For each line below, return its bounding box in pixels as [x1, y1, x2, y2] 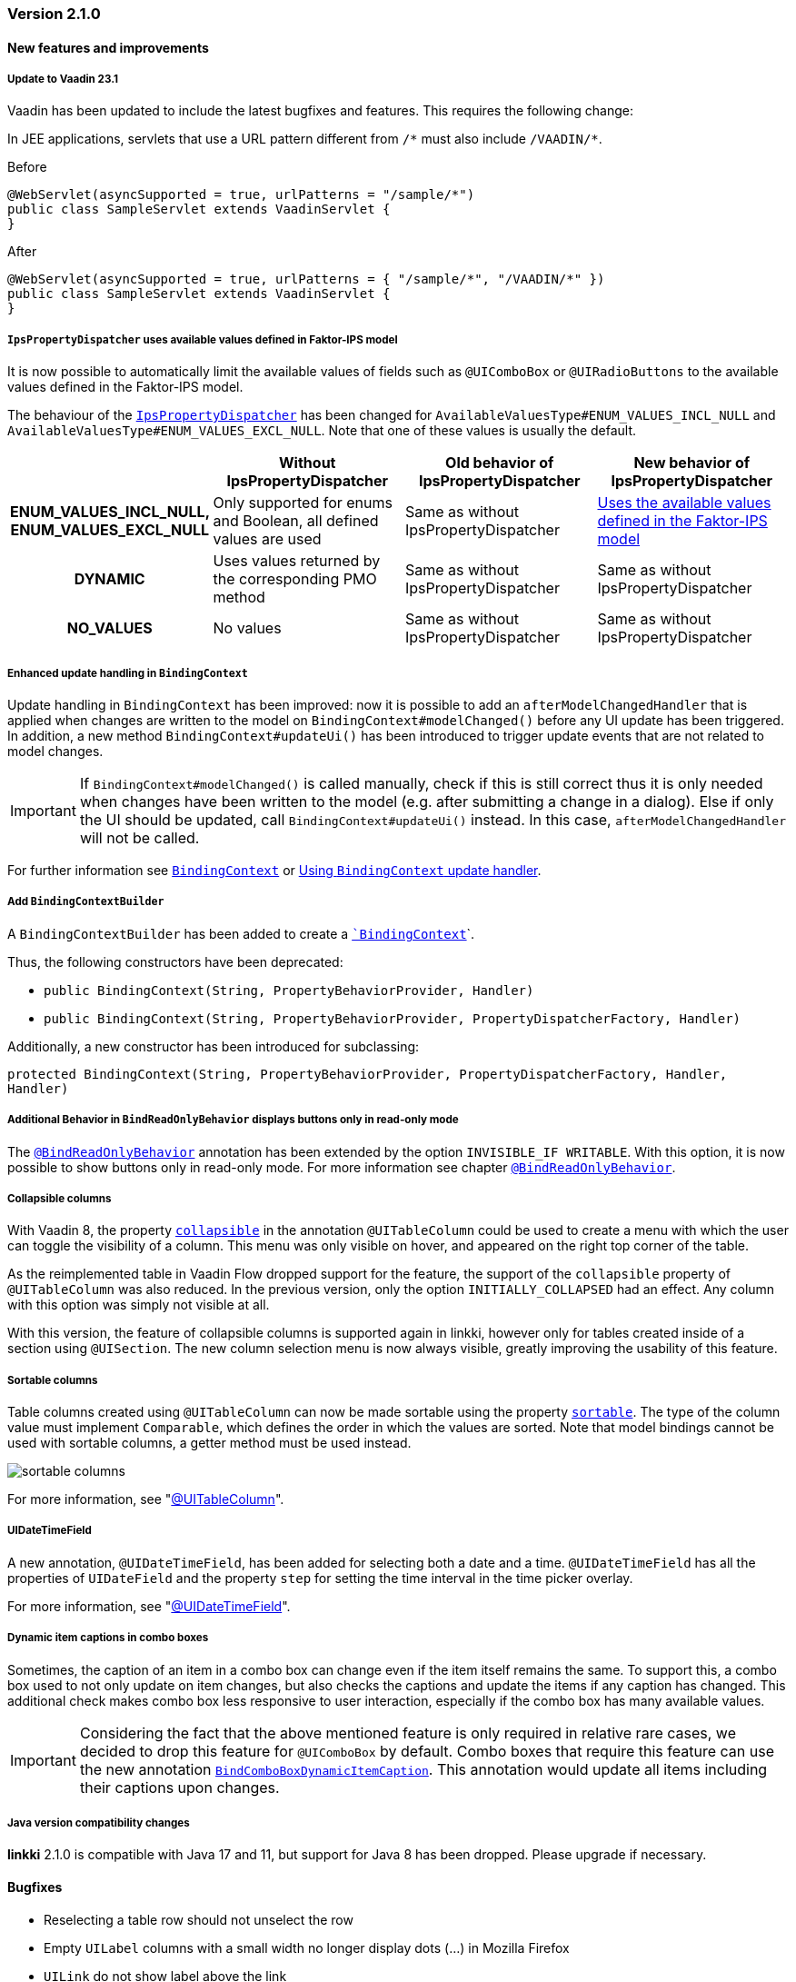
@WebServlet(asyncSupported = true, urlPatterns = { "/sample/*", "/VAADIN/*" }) [7, 272, 605, 287]
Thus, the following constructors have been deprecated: [7, 953, 343, 970]
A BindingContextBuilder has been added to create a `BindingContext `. [7, 925, 475, 941]
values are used [213, 530, 322, 549]
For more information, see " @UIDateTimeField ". [7, 1598, 291, 1614]
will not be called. [79, 828, 200, 847]
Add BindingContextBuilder [7, 895, 164, 909]
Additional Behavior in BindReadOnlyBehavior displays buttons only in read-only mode [7, 1113, 459, 1127]
